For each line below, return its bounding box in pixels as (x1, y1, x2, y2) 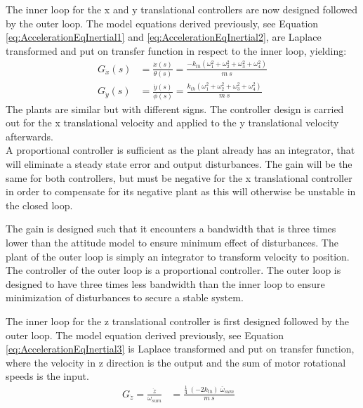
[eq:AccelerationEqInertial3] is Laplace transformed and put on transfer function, (6, 341, 355, 356)
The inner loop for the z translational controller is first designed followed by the (6, 314, 350, 328)
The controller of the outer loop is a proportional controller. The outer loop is (6, 263, 341, 277)
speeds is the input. (6, 369, 89, 383)
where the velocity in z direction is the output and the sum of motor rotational (6, 355, 346, 369)
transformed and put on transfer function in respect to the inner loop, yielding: (6, 43, 347, 58)
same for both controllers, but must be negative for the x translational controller (6, 170, 352, 185)
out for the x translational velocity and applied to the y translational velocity (6, 115, 339, 130)
